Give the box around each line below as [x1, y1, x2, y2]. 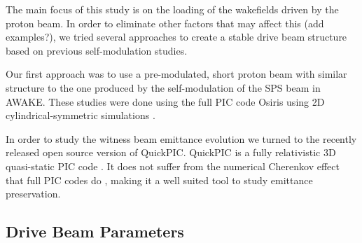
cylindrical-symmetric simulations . [6, 108, 155, 123]
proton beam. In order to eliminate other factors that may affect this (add [6, 15, 324, 30]
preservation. [6, 186, 61, 201]
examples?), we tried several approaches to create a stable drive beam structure [6, 29, 347, 44]
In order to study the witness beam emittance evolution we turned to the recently [6, 131, 357, 146]
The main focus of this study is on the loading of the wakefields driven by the [6, 2, 339, 16]
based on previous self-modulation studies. [6, 43, 188, 57]
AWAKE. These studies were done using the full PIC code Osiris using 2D [6, 94, 325, 109]
